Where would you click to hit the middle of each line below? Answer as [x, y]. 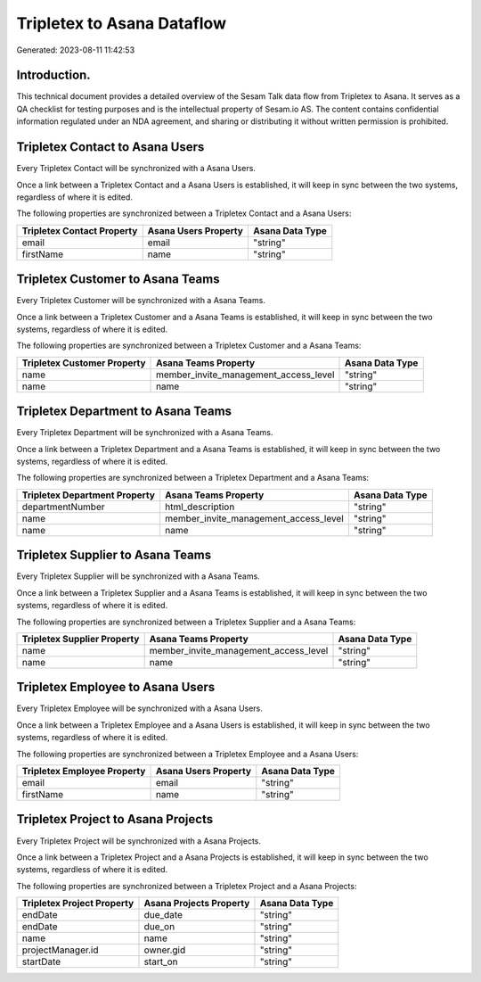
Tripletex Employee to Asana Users [116, 687]
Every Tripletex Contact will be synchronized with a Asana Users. [136, 169]
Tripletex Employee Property [84, 772]
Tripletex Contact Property [80, 230]
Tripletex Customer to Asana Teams [118, 280]
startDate [41, 961]
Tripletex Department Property [89, 495]
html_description [200, 507]
